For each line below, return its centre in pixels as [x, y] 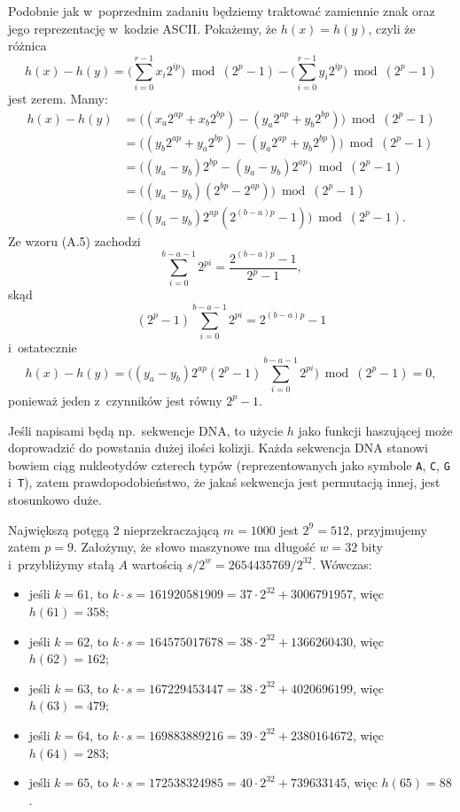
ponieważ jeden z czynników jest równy [115, 400]
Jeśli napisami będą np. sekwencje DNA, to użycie [146, 430]
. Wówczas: [342, 564]
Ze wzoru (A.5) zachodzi [74, 240]
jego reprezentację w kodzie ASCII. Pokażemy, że [143, 28]
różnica [27, 46]
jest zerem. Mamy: [58, 98]
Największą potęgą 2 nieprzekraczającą [114, 529]
